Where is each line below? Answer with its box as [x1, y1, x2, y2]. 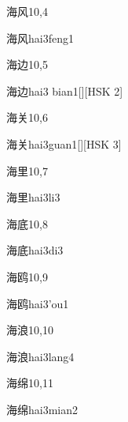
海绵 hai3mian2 [6, 401, 79, 417]
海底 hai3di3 [6, 242, 64, 258]
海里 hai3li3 [6, 189, 60, 205]
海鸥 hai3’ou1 [6, 295, 69, 311]
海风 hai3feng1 [6, 29, 74, 46]
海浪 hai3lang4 [6, 348, 75, 364]
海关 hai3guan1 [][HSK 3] [6, 135, 122, 152]
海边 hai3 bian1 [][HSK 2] [6, 82, 123, 99]
